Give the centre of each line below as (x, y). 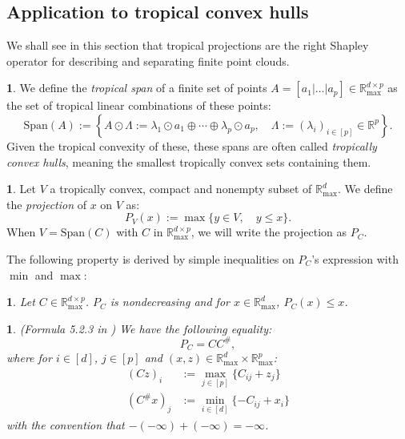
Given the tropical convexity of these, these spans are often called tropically (192, 145)
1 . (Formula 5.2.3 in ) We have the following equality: (139, 328)
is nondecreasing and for (170, 302)
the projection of (46, 204)
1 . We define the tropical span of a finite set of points (137, 88)
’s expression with (355, 258)
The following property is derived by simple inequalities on (150, 258)
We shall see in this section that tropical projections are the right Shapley (188, 45)
